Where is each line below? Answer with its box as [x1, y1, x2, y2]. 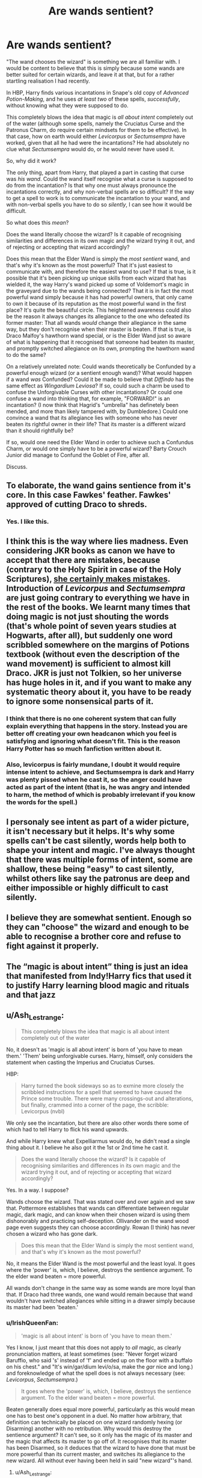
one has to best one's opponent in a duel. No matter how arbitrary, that [6, 1412, 182, 1419]
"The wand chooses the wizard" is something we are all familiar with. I [6, 58, 180, 65]
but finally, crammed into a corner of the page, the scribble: [20, 1101, 169, 1108]
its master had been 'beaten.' [6, 1303, 79, 1310]
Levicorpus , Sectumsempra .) [6, 1376, 78, 1383]
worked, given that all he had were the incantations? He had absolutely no [6, 139, 189, 146]
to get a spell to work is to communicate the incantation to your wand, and [6, 194, 191, 201]
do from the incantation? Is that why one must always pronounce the [6, 181, 176, 189]
